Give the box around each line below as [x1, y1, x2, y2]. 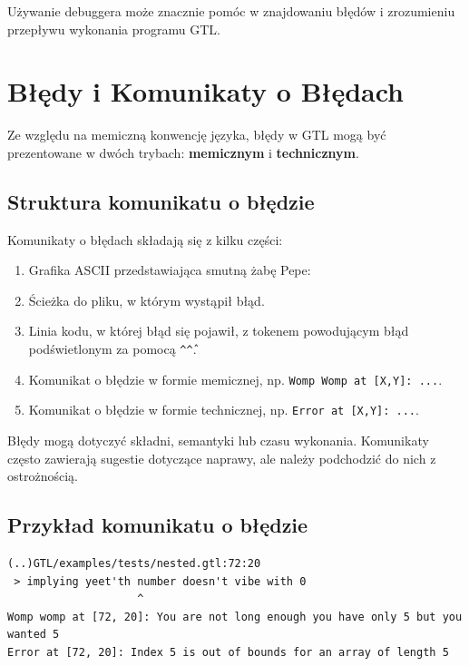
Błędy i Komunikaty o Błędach [7, 73, 404, 110]
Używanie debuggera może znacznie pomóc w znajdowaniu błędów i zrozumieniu [7, 2, 455, 20]
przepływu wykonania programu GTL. [7, 19, 220, 38]
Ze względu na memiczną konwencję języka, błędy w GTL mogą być [7, 125, 386, 144]
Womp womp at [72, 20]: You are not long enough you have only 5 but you [7, 610, 463, 623]
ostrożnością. [7, 466, 78, 485]
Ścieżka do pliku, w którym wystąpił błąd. [28, 290, 265, 309]
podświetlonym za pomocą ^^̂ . [28, 339, 197, 358]
